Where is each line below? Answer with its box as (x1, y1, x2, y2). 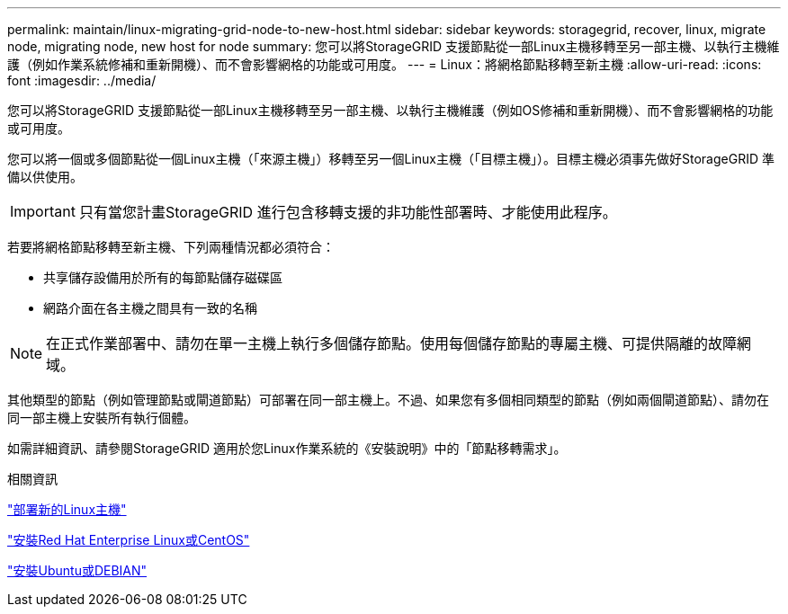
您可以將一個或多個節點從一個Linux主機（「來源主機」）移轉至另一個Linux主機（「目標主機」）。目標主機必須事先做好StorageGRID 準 (7, 151, 775, 166)
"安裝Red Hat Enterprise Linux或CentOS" (7, 532, 250, 547)
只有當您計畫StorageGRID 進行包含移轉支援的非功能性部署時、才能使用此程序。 (78, 203, 617, 221)
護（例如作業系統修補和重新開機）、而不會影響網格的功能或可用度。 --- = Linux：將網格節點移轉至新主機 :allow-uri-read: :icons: (7, 57, 762, 72)
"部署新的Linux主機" (7, 502, 127, 517)
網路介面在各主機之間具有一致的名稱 (43, 300, 257, 316)
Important (10, 202, 76, 220)
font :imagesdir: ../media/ (7, 73, 157, 88)
